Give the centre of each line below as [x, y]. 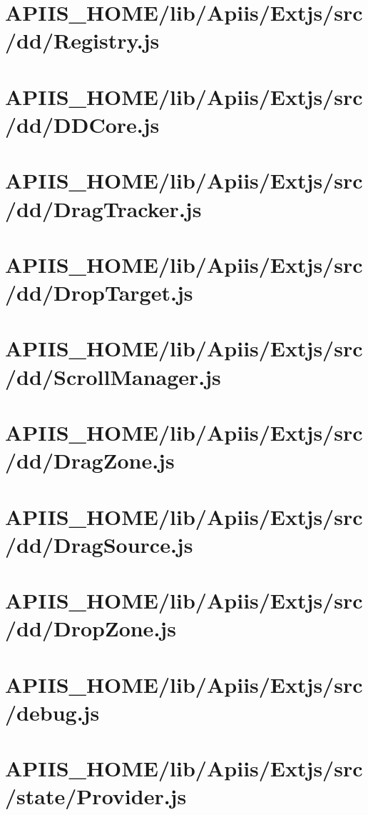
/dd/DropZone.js [91, 628]
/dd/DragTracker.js [103, 208]
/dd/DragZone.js [90, 460]
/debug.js [52, 712]
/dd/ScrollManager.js [113, 376]
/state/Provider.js [96, 796]
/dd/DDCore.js [82, 124]
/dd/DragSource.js [99, 544]
